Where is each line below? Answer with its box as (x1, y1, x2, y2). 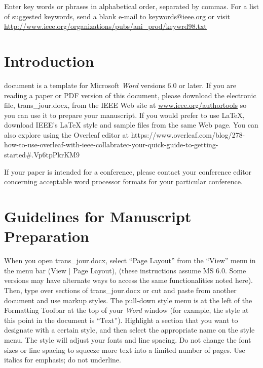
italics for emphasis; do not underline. (4, 354, 121, 365)
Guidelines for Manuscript (4, 206, 192, 227)
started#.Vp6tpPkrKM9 (4, 149, 80, 160)
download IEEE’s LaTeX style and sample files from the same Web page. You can (4, 119, 258, 130)
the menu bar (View (4, 265, 66, 275)
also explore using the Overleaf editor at (4, 129, 129, 140)
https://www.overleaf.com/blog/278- (131, 129, 245, 140)
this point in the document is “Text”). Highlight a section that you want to (4, 314, 238, 325)
